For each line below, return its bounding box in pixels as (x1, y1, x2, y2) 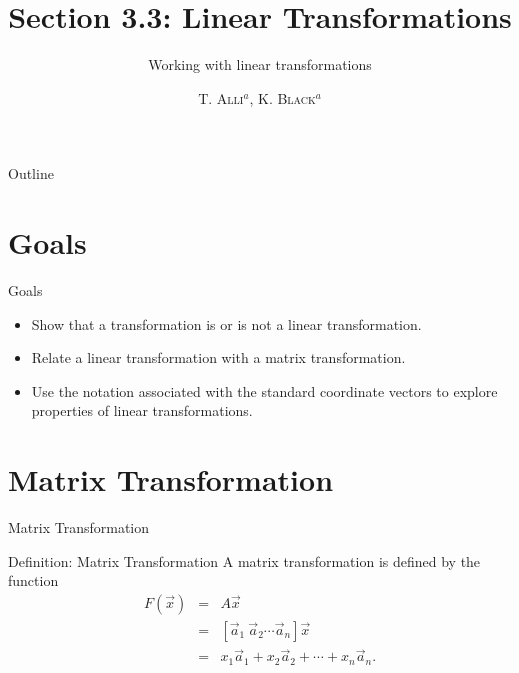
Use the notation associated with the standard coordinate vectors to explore (31, 380, 498, 401)
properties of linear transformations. (31, 400, 253, 421)
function (8, 570, 59, 591)
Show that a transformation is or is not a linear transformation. (31, 313, 422, 334)
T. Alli (198, 87, 244, 108)
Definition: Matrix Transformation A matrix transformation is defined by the (8, 550, 481, 571)
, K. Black (249, 87, 316, 108)
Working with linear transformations (148, 54, 372, 75)
